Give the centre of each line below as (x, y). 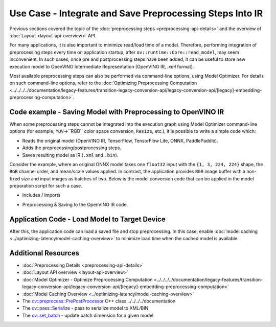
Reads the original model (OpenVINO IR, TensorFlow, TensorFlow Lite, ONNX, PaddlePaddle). (120, 141)
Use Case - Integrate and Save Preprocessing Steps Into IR (136, 13)
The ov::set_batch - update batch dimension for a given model (88, 315)
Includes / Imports (41, 195)
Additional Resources (44, 253)
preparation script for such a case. (46, 186)
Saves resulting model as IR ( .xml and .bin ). (70, 155)
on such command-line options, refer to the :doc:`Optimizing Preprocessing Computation (103, 83)
